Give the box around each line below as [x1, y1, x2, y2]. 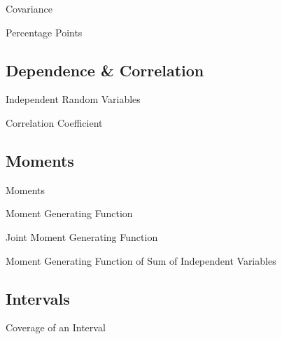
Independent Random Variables [6, 92, 141, 106]
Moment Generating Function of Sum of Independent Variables [6, 253, 276, 268]
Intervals [6, 287, 70, 309]
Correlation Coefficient [6, 115, 103, 130]
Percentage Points [6, 25, 83, 39]
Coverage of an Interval [6, 320, 106, 335]
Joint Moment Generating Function [6, 229, 158, 244]
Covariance [6, 1, 52, 15]
